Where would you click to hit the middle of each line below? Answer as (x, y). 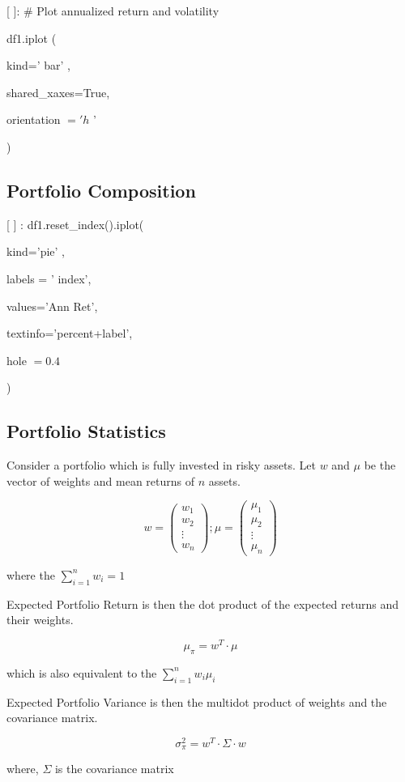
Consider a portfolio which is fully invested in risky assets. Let (161, 465)
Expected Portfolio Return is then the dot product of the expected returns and (202, 603)
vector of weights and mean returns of (101, 480)
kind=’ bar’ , (39, 65)
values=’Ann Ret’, (52, 306)
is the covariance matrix (114, 769)
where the (31, 574)
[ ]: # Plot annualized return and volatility (113, 11)
